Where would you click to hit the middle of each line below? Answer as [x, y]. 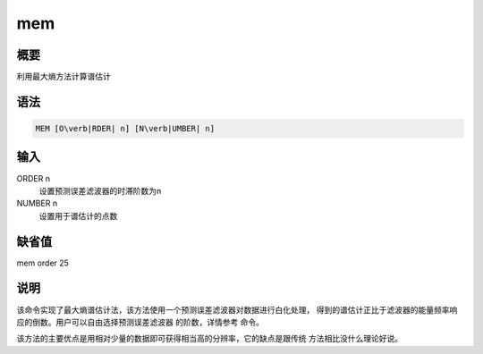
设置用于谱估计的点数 [78, 215]
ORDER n [34, 178]
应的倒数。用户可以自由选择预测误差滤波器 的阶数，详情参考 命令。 [140, 322]
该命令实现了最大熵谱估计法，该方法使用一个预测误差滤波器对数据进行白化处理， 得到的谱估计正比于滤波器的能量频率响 [237, 309]
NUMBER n [37, 203]
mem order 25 [42, 263]
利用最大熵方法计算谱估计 [64, 77]
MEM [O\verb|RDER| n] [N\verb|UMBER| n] [125, 129]
